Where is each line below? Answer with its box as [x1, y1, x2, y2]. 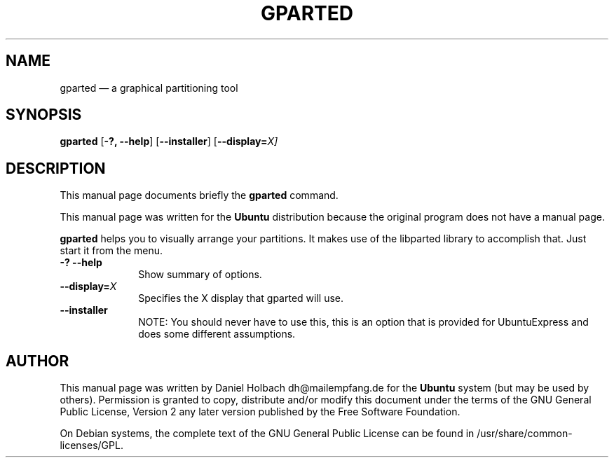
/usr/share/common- [477, 427, 573, 440]
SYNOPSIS [6, 106, 82, 124]
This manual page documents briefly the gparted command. [60, 189, 339, 202]
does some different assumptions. [138, 328, 296, 340]
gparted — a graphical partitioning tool [60, 81, 238, 94]
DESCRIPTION [6, 159, 106, 177]
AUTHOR [6, 352, 69, 370]
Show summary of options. [138, 268, 262, 281]
